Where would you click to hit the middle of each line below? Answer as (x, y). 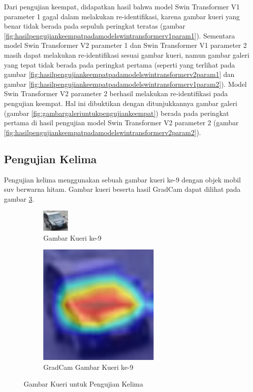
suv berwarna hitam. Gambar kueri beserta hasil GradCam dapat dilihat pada (122, 189)
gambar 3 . (19, 198)
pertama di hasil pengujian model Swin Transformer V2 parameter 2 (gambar (121, 123)
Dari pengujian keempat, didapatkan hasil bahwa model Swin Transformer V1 (122, 6)
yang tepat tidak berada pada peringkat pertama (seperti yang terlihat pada (120, 64)
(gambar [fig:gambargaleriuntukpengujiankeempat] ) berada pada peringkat (117, 113)
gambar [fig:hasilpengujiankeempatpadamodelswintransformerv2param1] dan (119, 74)
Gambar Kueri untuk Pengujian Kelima (83, 383)
